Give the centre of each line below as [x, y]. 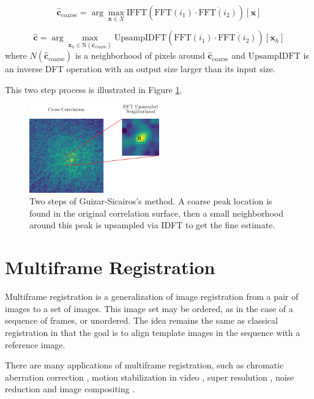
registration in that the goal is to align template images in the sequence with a [153, 332]
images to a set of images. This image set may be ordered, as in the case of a [149, 308]
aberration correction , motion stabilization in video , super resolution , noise [150, 377]
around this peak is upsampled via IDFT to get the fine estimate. [152, 225]
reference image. [35, 344]
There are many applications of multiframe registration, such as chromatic [144, 365]
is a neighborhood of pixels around [140, 55]
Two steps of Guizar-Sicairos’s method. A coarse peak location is [151, 201]
